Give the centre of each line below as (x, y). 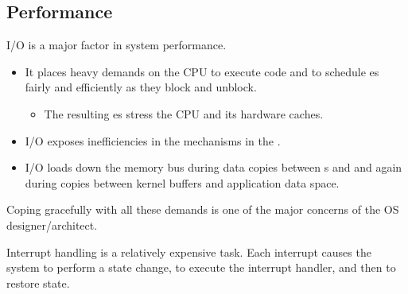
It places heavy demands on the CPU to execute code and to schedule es (202, 71)
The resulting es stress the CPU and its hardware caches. (184, 113)
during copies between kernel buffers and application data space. (182, 182)
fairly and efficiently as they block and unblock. (141, 87)
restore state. (38, 282)
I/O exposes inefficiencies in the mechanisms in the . (153, 140)
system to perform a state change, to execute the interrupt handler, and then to (201, 267)
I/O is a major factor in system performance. (117, 45)
